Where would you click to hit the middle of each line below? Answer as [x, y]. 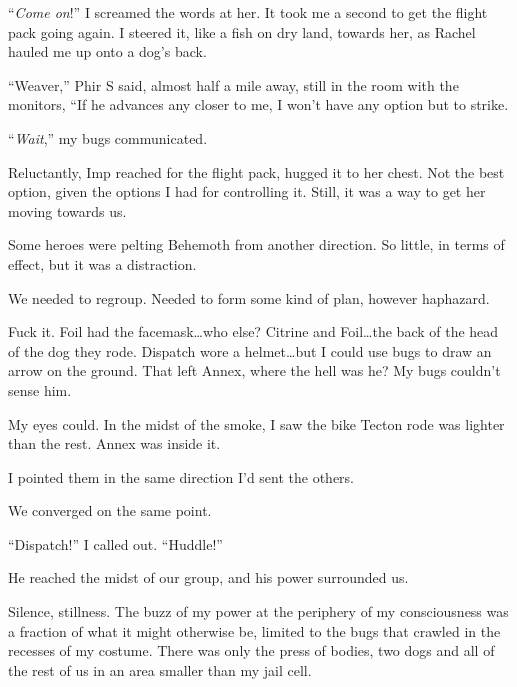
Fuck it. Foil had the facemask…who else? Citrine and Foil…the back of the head [253, 331]
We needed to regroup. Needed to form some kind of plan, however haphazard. [249, 297]
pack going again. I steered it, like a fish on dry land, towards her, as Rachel [242, 31]
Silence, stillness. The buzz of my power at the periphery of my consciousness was [258, 611]
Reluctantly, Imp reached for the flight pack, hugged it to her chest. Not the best [256, 171]
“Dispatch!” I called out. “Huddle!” [115, 543]
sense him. [40, 389]
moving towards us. [67, 210]
